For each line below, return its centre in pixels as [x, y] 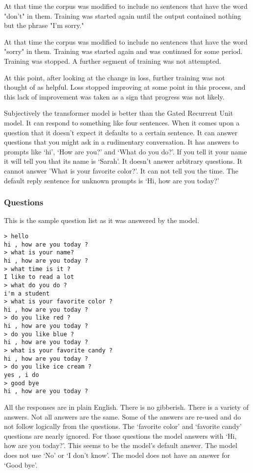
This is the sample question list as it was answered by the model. [102, 220]
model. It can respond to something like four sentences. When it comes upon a [122, 122]
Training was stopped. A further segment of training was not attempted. [113, 61]
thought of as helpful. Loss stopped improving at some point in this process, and [125, 87]
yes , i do [22, 375]
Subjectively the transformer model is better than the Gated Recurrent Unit [119, 113]
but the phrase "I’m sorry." [44, 25]
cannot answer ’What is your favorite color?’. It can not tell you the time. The [121, 170]
